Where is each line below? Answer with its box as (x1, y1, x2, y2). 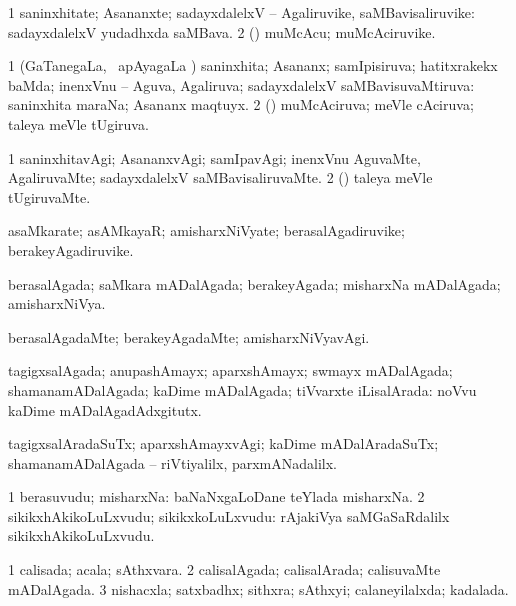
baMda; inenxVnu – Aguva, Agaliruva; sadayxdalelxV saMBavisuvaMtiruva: (8, 74, 475, 95)
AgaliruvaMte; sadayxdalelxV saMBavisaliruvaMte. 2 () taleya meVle (8, 167, 433, 188)
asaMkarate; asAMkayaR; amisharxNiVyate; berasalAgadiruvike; (8, 220, 405, 241)
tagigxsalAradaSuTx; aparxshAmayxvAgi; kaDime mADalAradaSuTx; (8, 433, 439, 454)
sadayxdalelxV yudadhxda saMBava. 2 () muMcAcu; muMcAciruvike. (8, 21, 436, 42)
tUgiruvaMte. (8, 186, 91, 207)
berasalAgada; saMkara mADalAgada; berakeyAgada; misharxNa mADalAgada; (8, 273, 501, 294)
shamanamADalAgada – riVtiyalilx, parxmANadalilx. (8, 452, 338, 473)
